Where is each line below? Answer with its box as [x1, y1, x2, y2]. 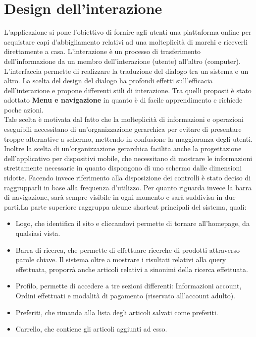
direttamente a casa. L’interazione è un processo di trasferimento [4, 46, 201, 56]
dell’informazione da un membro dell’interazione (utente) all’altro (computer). [4, 56, 241, 66]
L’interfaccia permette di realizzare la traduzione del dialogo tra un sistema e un [4, 65, 249, 76]
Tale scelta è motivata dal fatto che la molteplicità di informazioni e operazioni [4, 114, 244, 124]
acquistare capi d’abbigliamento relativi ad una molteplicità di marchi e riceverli [4, 36, 248, 47]
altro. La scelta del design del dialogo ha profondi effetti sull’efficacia [4, 75, 213, 86]
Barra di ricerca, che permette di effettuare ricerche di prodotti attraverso [15, 244, 240, 255]
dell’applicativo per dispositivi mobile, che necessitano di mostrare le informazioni [4, 153, 253, 163]
